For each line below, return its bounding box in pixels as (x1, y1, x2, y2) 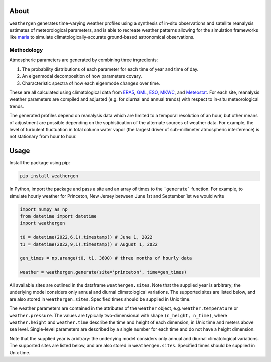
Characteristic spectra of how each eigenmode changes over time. (22, 80, 160, 86)
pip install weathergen (20, 173, 79, 179)
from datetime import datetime (20, 213, 97, 219)
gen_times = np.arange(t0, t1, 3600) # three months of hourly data (20, 255, 192, 261)
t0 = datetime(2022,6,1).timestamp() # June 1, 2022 (20, 234, 153, 240)
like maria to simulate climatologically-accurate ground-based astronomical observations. (9, 34, 195, 40)
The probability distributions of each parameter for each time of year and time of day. (22, 66, 199, 72)
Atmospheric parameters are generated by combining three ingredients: (9, 57, 158, 63)
